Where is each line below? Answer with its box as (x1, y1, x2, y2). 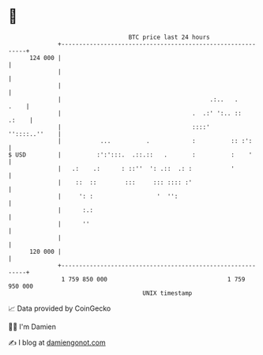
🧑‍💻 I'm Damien (8, 322, 57, 331)
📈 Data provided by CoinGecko (8, 304, 111, 313)
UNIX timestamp (142, 289, 193, 297)
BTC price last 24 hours (128, 33, 211, 41)
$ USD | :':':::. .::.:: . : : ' (8, 150, 253, 159)
